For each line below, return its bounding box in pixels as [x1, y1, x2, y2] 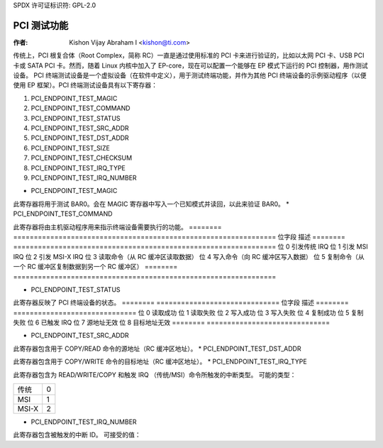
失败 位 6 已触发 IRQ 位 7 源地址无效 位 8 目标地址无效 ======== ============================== [13, 318, 330, 327]
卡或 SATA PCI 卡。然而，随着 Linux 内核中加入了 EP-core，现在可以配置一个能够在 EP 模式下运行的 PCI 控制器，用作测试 [13, 61, 368, 70]
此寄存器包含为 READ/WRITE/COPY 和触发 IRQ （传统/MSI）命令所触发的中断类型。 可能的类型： [13, 370, 296, 379]
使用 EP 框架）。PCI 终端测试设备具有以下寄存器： [13, 81, 158, 89]
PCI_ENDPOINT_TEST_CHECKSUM [30, 153, 133, 163]
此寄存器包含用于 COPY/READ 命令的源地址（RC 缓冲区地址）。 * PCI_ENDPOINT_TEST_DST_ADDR [13, 344, 301, 353]
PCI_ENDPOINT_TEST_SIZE [30, 143, 110, 152]
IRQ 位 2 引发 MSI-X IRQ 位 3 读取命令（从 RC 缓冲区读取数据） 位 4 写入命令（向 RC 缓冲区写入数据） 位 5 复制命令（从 [13, 252, 365, 261]
